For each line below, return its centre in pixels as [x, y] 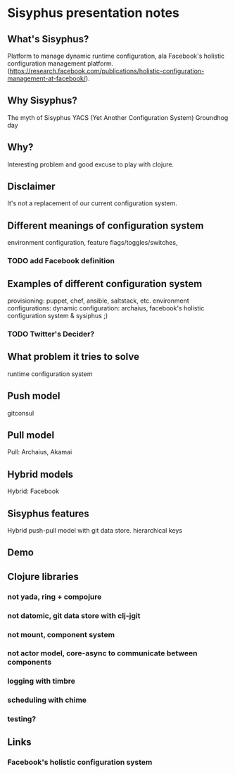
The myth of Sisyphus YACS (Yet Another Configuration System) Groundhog [118, 117]
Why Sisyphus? [42, 101]
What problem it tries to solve [73, 357]
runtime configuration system [50, 374]
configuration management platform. [61, 64]
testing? [22, 719]
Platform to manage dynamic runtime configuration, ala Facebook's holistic [116, 56]
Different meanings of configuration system [106, 225]
